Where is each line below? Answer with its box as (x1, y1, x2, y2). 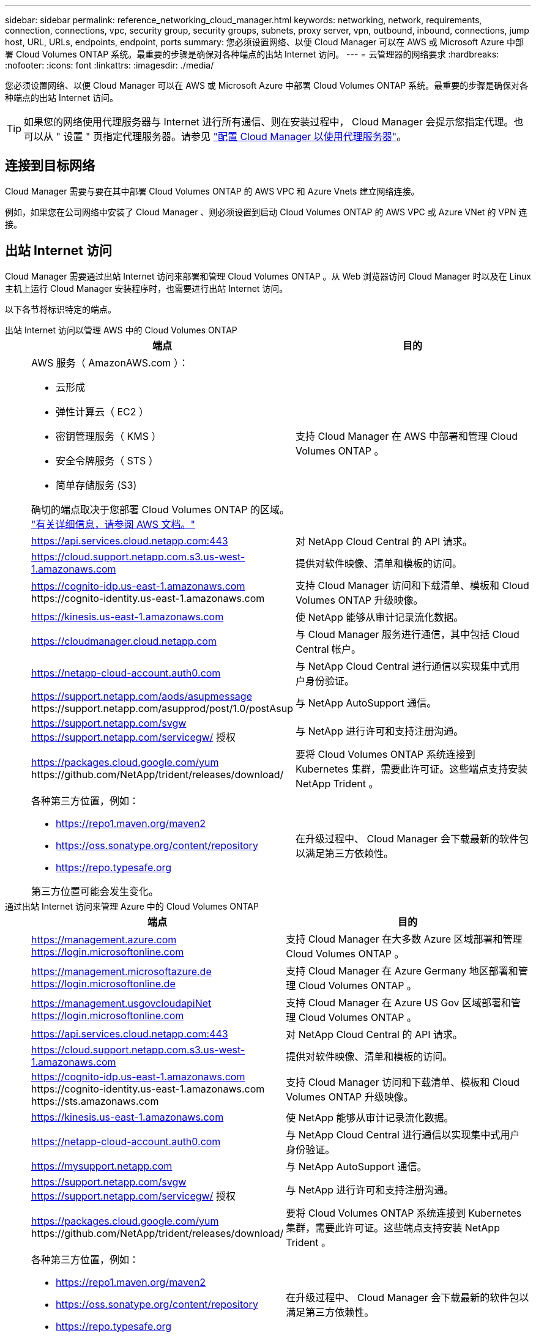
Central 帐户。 (295, 642, 362, 655)
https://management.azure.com (31, 933, 177, 946)
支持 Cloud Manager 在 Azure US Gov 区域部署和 (286, 996, 511, 1009)
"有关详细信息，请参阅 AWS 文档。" (31, 518, 196, 530)
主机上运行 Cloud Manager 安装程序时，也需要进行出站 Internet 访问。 (5, 283, 288, 294)
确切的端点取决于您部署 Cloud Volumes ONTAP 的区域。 (31, 503, 289, 516)
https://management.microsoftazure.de (31, 965, 212, 978)
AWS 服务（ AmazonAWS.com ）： (31, 356, 188, 369)
